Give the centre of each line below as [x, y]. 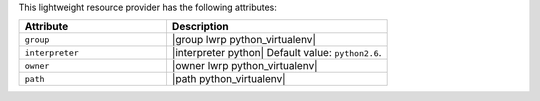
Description [200, 27]
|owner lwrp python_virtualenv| [245, 66]
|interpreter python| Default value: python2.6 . [276, 53]
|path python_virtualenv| [228, 79]
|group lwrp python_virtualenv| [244, 40]
